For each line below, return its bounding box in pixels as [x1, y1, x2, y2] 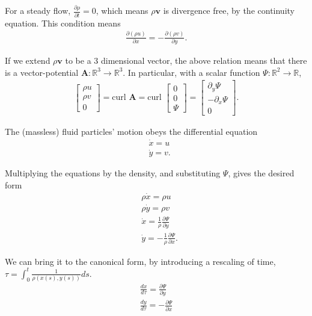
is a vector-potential [5, 66, 79, 78]
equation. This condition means [5, 16, 121, 29]
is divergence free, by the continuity [163, 4, 295, 17]
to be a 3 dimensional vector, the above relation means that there [65, 54, 307, 66]
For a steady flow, [5, 4, 71, 17]
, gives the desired [228, 167, 295, 179]
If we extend [5, 54, 50, 66]
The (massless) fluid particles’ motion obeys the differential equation [5, 125, 258, 138]
